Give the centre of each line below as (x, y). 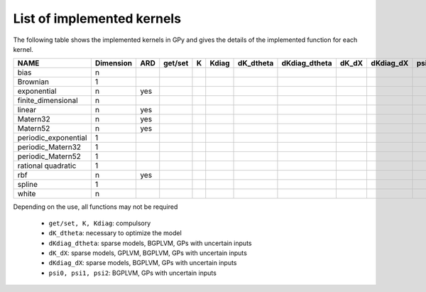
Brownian (33, 82)
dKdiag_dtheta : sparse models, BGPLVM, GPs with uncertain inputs (150, 243)
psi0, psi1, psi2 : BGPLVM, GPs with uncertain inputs (132, 273)
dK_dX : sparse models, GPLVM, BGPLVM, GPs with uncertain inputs (148, 253)
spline (28, 185)
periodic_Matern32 (49, 147)
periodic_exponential (52, 138)
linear (27, 110)
